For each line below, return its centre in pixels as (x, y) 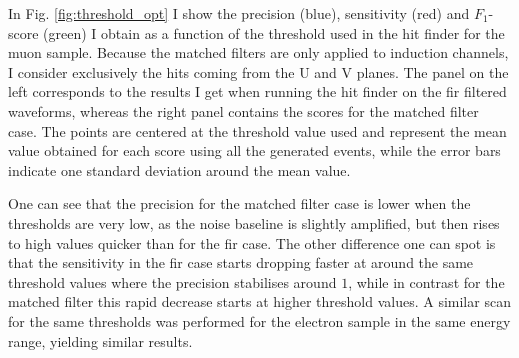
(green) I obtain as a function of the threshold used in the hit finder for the (274, 32)
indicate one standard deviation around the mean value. (179, 169)
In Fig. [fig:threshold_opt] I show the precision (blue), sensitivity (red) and (239, 13)
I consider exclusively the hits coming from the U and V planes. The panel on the (258, 71)
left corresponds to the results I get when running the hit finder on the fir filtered (257, 91)
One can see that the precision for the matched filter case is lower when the (239, 203)
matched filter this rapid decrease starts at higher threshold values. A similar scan (259, 301)
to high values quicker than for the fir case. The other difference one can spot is (252, 242)
